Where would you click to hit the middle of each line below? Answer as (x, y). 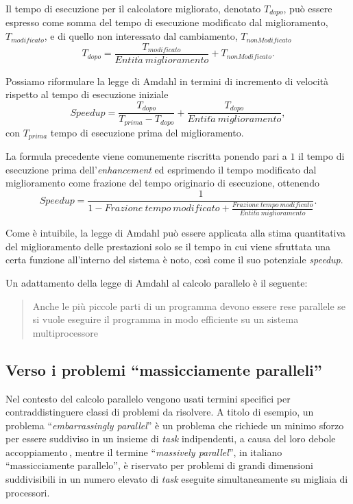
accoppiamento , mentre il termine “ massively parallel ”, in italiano (144, 452)
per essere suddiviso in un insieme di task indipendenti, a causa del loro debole (171, 439)
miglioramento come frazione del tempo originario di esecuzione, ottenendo (162, 183)
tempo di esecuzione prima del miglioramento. (147, 132)
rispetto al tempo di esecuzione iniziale (87, 94)
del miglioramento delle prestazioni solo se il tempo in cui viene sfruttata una (168, 246)
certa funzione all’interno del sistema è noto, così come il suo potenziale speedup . (174, 260)
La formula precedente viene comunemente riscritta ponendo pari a (146, 156)
